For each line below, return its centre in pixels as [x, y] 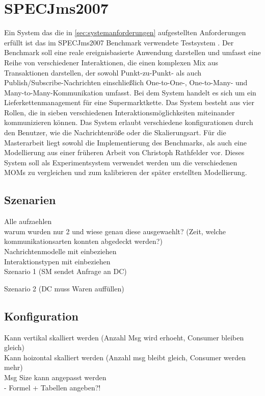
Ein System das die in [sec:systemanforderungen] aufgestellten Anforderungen [125, 32]
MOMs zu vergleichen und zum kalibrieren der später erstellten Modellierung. [126, 172]
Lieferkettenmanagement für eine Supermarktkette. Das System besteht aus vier [129, 102]
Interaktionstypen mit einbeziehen [57, 261]
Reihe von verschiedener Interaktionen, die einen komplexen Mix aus [111, 62]
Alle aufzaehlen [28, 221]
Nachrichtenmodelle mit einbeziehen [60, 251]
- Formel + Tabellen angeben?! [52, 387]
